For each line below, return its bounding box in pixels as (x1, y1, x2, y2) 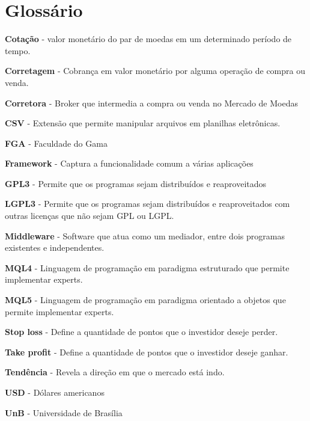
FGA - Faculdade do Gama (5, 137, 108, 149)
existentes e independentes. (5, 241, 105, 254)
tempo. (5, 44, 31, 57)
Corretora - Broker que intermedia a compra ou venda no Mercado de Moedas (5, 96, 298, 109)
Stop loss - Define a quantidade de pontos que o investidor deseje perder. (5, 325, 278, 338)
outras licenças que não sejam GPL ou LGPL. (5, 209, 174, 222)
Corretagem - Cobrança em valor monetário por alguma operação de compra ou (5, 64, 305, 77)
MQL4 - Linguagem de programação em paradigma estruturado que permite (5, 261, 290, 274)
